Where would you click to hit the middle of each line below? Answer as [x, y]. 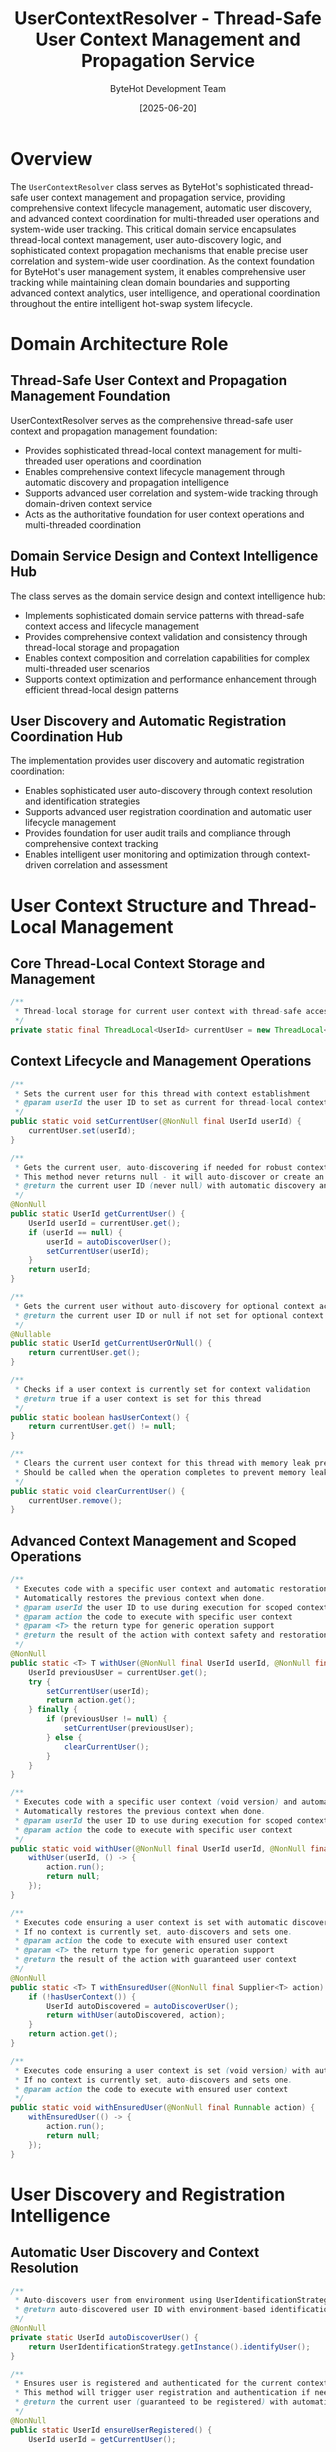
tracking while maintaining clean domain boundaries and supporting [150, 282]
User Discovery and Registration [148, 2194]
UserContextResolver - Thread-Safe [168, 18]
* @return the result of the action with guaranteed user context [156, 1960]
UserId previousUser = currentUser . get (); [118, 1672]
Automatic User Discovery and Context [135, 2252]
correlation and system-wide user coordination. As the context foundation [162, 261]
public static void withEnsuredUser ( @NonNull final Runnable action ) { [162, 2108]
